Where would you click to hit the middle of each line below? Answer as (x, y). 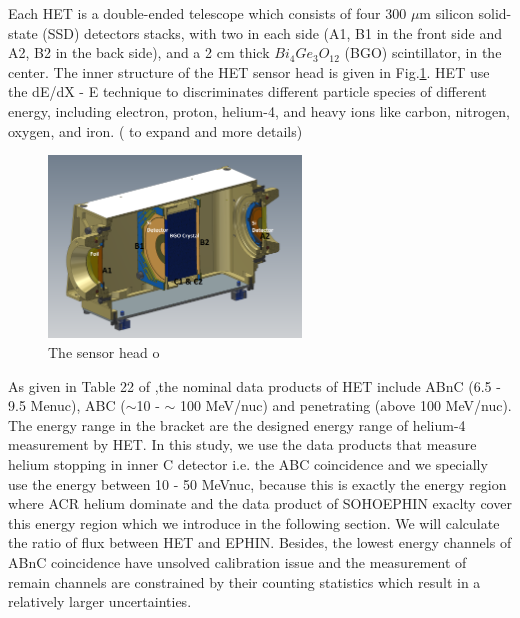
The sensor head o (104, 352)
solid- (495, 13)
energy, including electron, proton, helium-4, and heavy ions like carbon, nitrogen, (259, 110)
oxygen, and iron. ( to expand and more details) (155, 130)
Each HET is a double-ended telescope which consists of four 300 (207, 13)
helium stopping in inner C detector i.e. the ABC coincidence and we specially (248, 464)
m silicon (446, 13)
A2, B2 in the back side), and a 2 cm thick (139, 52)
